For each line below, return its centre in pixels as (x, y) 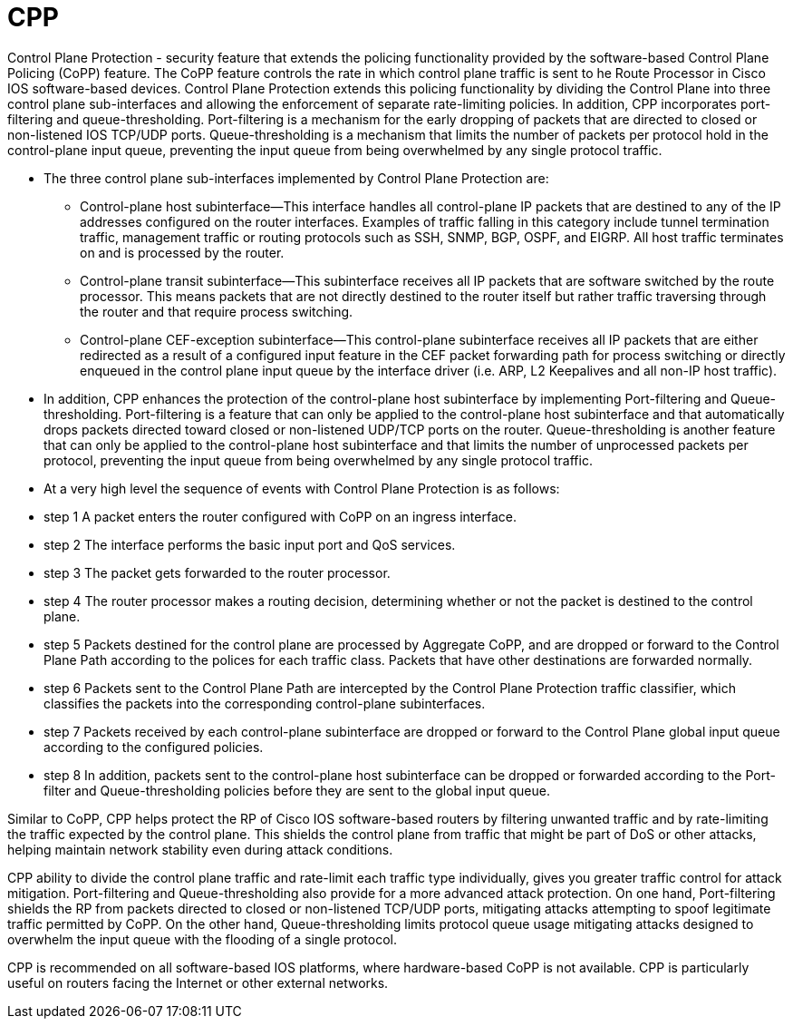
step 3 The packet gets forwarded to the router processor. (217, 572)
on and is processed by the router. (182, 252)
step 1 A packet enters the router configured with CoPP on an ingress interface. (280, 516)
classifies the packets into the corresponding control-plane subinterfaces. (265, 703)
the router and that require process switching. (217, 311)
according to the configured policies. (154, 747)
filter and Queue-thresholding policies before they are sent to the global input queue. (297, 790)
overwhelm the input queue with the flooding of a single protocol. (202, 939)
